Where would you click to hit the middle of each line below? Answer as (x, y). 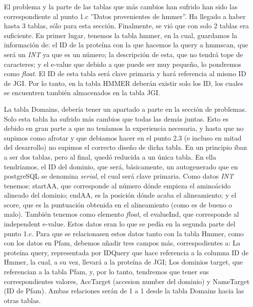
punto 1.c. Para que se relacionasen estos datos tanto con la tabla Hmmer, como (124, 233)
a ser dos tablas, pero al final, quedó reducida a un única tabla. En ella (110, 156)
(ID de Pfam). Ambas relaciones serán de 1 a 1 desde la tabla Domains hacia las (124, 291)
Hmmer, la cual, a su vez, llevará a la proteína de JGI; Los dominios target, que (124, 262)
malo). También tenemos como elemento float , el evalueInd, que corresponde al (122, 214)
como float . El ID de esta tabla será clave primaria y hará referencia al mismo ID (125, 73)
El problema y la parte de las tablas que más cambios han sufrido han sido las (121, 6)
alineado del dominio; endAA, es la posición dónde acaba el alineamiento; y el (120, 195)
